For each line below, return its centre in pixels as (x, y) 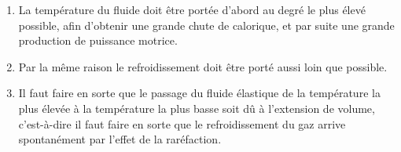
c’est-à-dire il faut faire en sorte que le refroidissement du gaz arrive (182, 123)
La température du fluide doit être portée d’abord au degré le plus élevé (192, 9)
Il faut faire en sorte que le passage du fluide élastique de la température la (199, 93)
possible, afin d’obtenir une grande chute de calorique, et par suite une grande (206, 25)
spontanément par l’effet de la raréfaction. (120, 139)
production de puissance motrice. (98, 40)
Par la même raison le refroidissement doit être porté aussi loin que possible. (203, 66)
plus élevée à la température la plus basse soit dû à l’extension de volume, (197, 108)
